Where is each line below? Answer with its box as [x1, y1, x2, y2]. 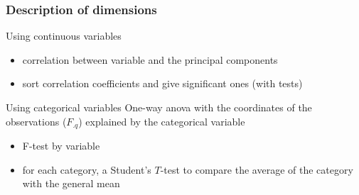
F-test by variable [22, 138, 100, 153]
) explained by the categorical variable [78, 113, 245, 128]
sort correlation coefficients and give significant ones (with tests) [22, 76, 303, 91]
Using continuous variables [6, 28, 122, 43]
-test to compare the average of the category [160, 162, 353, 177]
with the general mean [22, 176, 120, 191]
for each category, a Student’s [22, 162, 151, 177]
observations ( [6, 113, 67, 128]
